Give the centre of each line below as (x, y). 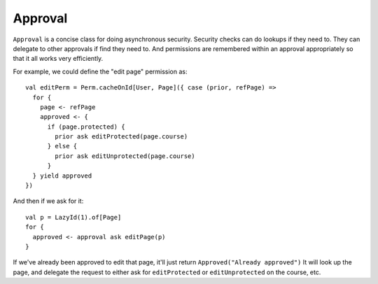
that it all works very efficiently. (58, 59)
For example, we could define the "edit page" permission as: (100, 71)
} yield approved (62, 176)
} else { (62, 146)
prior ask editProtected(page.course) (121, 137)
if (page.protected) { (86, 127)
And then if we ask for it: (48, 201)
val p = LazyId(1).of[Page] (73, 217)
